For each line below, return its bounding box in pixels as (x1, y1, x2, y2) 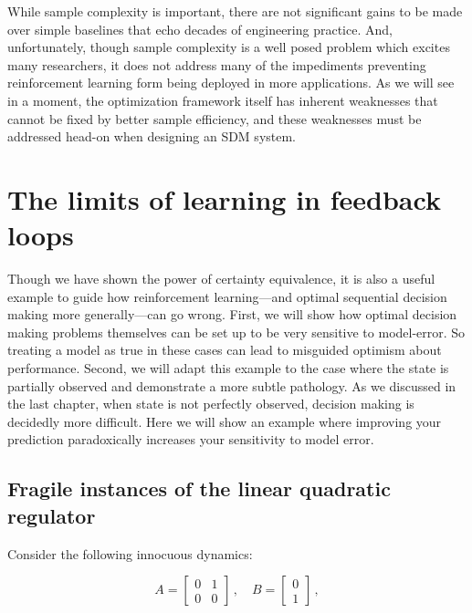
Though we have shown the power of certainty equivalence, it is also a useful (7, 269, 435, 288)
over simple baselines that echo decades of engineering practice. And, (7, 19, 393, 38)
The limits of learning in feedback (7, 180, 441, 217)
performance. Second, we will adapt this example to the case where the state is (7, 358, 449, 378)
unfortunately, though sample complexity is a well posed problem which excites (7, 37, 450, 57)
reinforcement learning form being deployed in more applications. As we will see (7, 73, 455, 92)
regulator (7, 501, 96, 529)
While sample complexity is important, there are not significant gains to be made (7, 2, 463, 20)
